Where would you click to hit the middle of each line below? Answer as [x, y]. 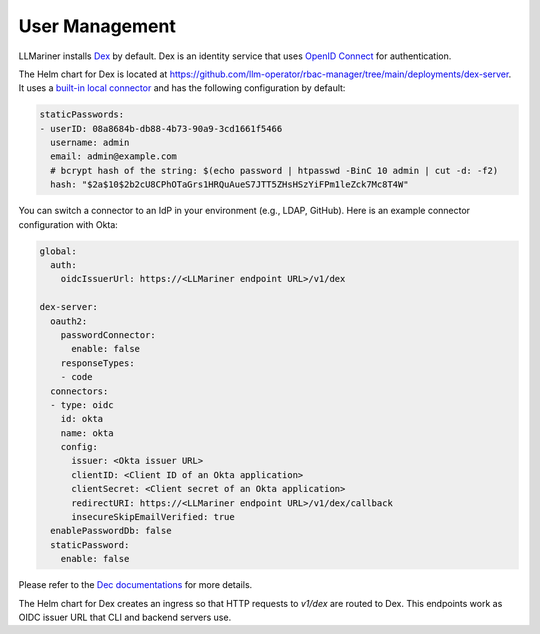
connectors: [79, 391]
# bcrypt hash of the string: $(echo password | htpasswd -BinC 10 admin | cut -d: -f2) [274, 170]
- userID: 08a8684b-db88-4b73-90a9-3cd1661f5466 [161, 128]
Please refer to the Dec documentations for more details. [135, 585]
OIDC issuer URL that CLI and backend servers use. [125, 617]
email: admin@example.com [113, 156]
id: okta [82, 419]
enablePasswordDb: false [111, 531]
